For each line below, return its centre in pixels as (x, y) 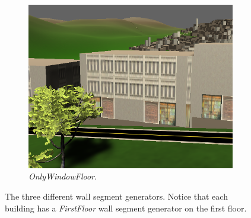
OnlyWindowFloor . (63, 176)
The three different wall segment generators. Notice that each (116, 196)
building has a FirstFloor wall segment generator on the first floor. (126, 208)
